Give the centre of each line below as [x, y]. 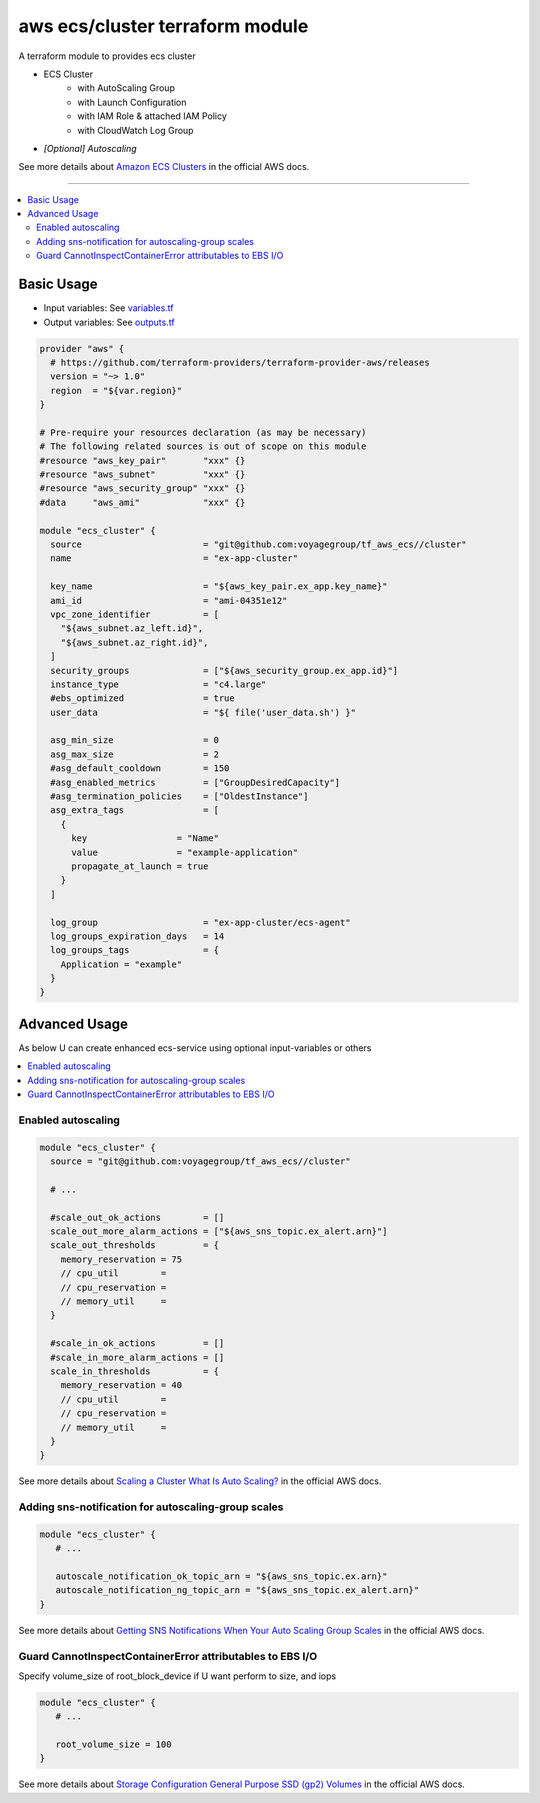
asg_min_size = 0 [135, 740]
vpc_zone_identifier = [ [135, 614]
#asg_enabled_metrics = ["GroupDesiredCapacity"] [195, 782]
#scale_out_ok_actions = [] [137, 1217]
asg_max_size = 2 [135, 754]
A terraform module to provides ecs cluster [107, 56]
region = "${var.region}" [116, 390]
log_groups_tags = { [135, 950]
